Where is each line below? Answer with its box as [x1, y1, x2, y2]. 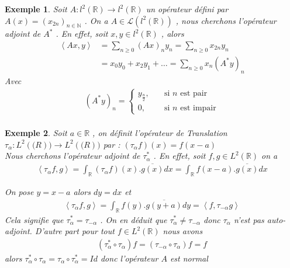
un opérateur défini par [146, 3, 229, 15]
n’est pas [233, 213, 264, 225]
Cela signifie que [5, 213, 64, 225]
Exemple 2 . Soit [5, 127, 67, 139]
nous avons [163, 225, 203, 237]
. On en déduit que [100, 213, 167, 225]
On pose [5, 185, 34, 197]
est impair [180, 103, 216, 112]
